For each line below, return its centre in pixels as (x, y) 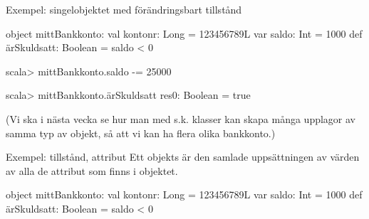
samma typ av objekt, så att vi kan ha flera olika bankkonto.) (141, 133)
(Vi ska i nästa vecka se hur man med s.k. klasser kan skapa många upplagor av (181, 118)
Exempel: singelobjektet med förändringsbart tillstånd (124, 9)
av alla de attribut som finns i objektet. (92, 170)
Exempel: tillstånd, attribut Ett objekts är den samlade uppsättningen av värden (183, 157)
